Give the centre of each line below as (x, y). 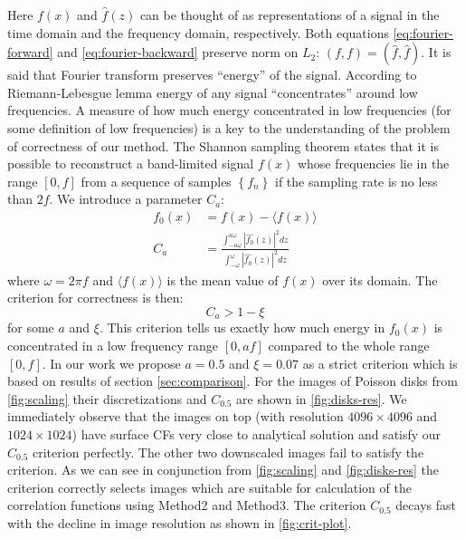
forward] (30, 52)
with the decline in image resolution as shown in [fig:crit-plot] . (180, 522)
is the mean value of (223, 279)
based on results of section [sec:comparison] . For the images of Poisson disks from (232, 381)
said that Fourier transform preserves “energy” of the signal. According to (212, 75)
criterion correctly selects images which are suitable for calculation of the (209, 487)
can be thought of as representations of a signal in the (289, 14)
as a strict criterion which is (380, 363)
